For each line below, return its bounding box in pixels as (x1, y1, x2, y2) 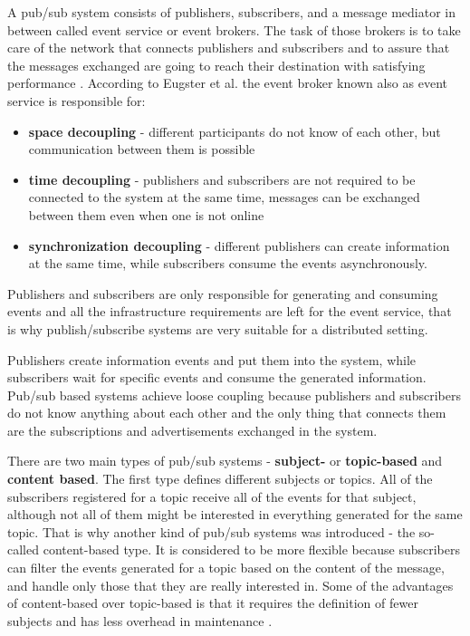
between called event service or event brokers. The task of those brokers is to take (7, 20, 461, 39)
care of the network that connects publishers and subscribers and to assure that (7, 38, 450, 57)
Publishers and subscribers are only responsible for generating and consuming (7, 284, 438, 303)
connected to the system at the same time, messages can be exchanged (28, 188, 420, 207)
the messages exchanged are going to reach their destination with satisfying (7, 55, 426, 74)
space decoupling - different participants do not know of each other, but (28, 121, 441, 140)
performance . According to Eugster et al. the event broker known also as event (7, 73, 447, 92)
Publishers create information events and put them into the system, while (7, 350, 417, 369)
